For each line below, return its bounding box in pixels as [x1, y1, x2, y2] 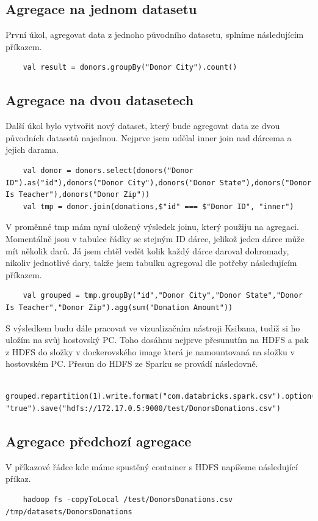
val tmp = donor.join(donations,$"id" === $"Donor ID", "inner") [23, 202, 294, 211]
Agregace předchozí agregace [5, 432, 192, 451]
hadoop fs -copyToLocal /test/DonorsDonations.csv [23, 495, 233, 504]
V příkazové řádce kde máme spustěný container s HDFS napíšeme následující [5, 460, 298, 473]
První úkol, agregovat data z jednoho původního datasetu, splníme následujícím [5, 28, 304, 41]
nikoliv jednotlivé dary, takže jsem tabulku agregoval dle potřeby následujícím [5, 256, 297, 269]
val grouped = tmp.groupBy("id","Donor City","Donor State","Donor [23, 291, 303, 300]
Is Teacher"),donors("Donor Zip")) [5, 190, 150, 199]
